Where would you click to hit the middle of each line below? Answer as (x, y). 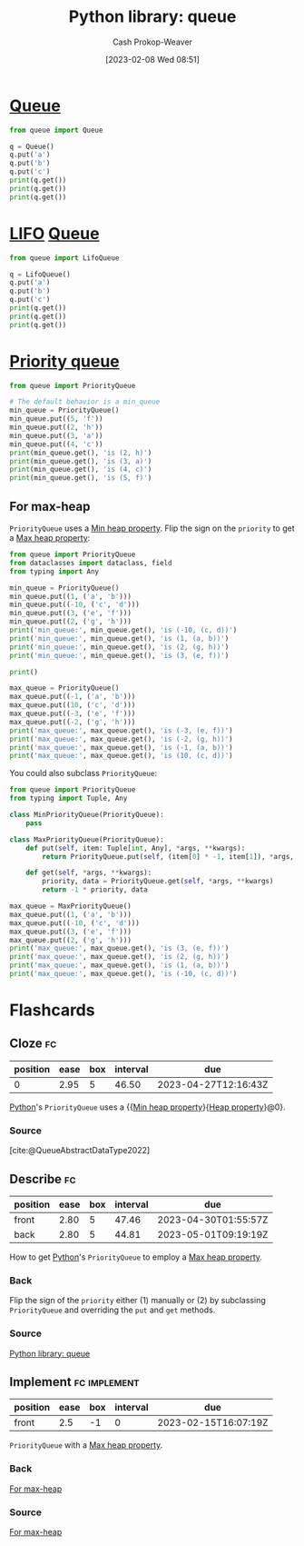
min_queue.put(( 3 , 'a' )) (56, 435)
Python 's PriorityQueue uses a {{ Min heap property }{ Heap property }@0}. (147, 1107)
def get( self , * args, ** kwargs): (89, 873)
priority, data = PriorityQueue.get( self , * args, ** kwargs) (158, 882)
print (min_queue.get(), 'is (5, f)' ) (81, 478)
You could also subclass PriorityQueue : (83, 773)
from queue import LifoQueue (64, 258)
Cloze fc (33, 1044)
